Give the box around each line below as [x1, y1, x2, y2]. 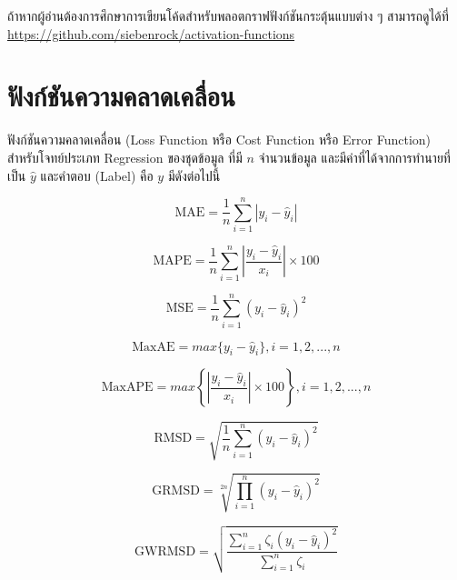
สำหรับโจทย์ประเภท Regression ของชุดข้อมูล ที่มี [7, 147, 243, 166]
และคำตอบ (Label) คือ [40, 165, 154, 185]
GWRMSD [134, 545, 196, 558]
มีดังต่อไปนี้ [167, 165, 221, 185]
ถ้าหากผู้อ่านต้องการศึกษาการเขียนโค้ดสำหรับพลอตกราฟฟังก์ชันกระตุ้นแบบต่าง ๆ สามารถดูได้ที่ [7, 6, 449, 25]
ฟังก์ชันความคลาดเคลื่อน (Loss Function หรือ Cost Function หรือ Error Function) [7, 130, 432, 149]
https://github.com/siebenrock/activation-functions [7, 24, 295, 43]
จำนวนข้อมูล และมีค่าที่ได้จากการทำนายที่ [258, 147, 451, 166]
